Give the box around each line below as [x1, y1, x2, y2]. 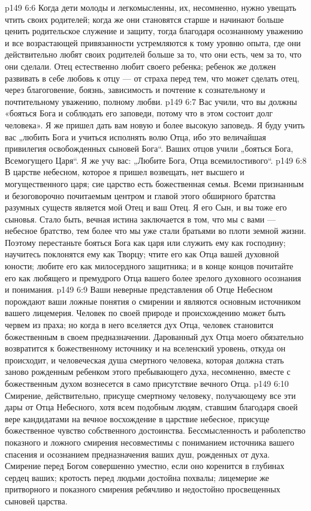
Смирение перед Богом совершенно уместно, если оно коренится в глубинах [5, 459, 285, 472]
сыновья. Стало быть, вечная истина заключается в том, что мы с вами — [5, 212, 276, 225]
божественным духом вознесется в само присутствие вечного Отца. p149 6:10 [5, 377, 289, 389]
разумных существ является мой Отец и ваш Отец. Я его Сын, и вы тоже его [5, 201, 287, 214]
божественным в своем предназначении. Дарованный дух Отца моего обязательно [5, 330, 304, 342]
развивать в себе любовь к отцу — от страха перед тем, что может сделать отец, [5, 71, 300, 84]
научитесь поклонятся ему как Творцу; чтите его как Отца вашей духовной [5, 248, 279, 260]
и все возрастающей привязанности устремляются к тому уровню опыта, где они [5, 36, 301, 49]
